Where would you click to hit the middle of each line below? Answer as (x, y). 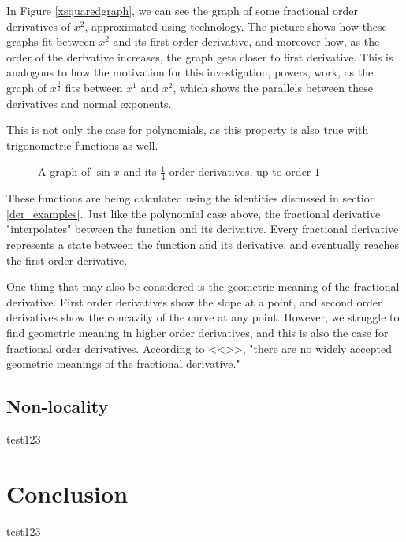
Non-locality (58, 406)
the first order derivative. (67, 260)
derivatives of (39, 26)
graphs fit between (51, 41)
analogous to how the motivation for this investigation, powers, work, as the (190, 72)
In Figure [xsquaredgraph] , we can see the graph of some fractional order (182, 10)
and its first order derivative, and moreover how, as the (246, 41)
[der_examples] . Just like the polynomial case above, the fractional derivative (194, 213)
